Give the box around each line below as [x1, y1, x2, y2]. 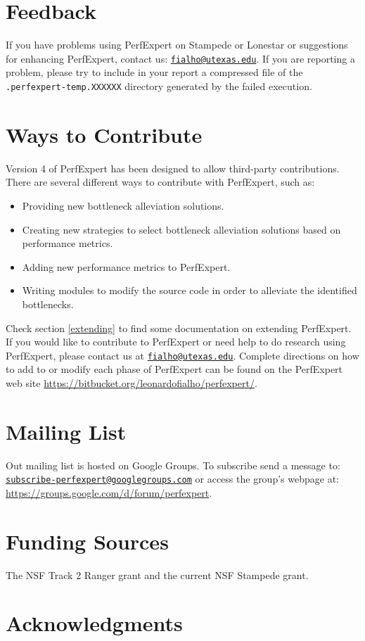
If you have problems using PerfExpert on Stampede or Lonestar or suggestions [6, 37, 348, 52]
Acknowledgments [6, 609, 183, 637]
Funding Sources [6, 526, 169, 555]
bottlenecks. [22, 296, 74, 311]
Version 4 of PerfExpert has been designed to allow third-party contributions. [6, 160, 340, 175]
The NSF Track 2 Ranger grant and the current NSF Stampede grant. [6, 567, 309, 582]
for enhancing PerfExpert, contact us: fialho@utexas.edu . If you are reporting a [6, 51, 355, 65]
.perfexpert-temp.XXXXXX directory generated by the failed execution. [6, 78, 312, 93]
